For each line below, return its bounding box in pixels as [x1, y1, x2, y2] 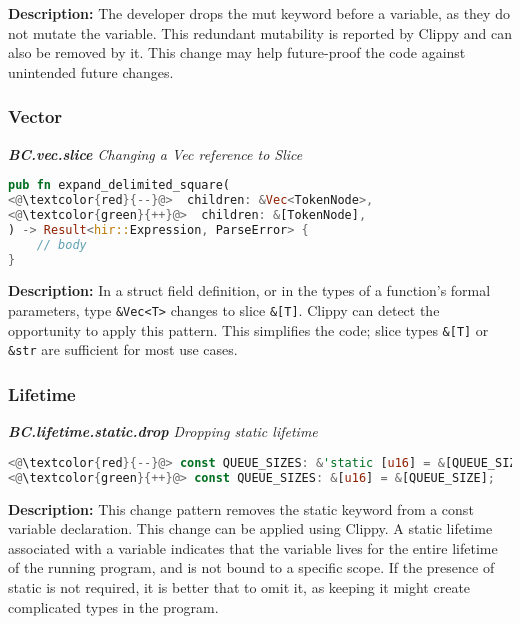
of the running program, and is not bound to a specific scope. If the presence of [8, 557, 495, 578]
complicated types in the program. [8, 596, 219, 617]
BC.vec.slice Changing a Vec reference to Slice [8, 143, 303, 164]
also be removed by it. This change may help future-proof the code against [8, 42, 466, 63]
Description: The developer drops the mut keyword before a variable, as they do [8, 3, 510, 23]
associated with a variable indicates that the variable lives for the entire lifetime [8, 537, 498, 558]
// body [36, 237, 87, 252]
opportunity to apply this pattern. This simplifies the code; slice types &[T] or [8, 319, 489, 340]
